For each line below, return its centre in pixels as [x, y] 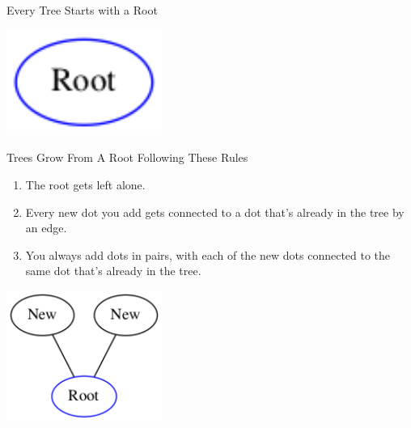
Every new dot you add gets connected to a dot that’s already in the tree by [215, 212]
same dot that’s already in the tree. [113, 271]
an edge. [46, 228]
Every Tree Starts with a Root [82, 10]
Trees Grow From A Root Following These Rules [127, 157]
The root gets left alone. [85, 184]
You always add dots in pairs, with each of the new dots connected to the [208, 254]
